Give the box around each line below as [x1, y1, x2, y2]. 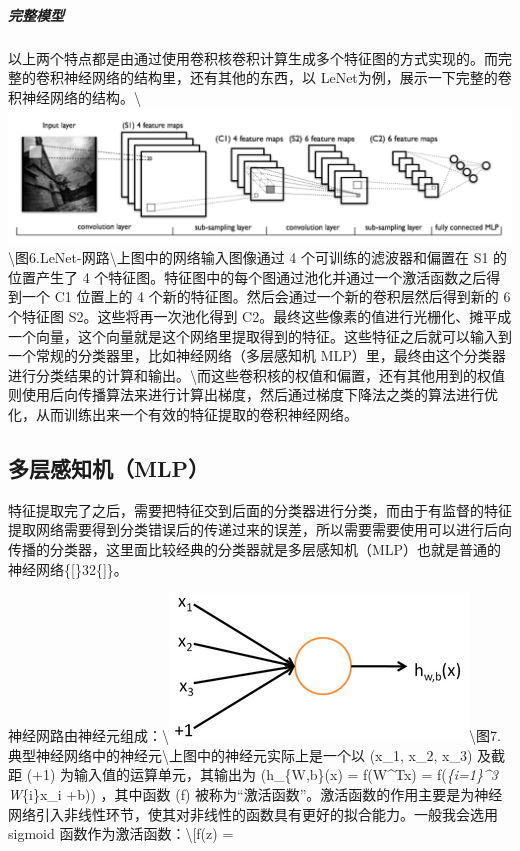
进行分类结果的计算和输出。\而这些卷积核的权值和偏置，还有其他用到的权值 [8, 364, 505, 385]
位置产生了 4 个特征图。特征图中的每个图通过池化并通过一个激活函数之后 [8, 266, 487, 287]
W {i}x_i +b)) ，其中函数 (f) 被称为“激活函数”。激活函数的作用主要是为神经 [8, 783, 503, 804]
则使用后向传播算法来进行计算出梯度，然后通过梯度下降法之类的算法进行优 [8, 384, 498, 405]
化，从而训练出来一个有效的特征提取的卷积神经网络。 [8, 404, 358, 425]
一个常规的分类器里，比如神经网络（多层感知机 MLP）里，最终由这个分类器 [8, 345, 506, 366]
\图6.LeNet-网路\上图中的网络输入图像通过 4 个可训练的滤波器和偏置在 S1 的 [8, 247, 508, 268]
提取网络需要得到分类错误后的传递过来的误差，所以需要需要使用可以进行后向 [8, 519, 512, 540]
